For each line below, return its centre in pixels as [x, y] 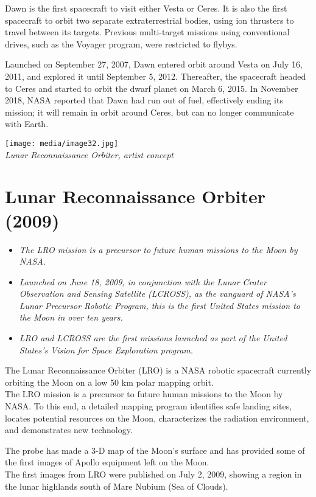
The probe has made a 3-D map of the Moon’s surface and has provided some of [155, 450]
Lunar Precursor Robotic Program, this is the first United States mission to [160, 305]
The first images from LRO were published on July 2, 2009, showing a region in [153, 474]
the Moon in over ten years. [71, 317]
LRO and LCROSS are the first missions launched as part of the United [153, 338]
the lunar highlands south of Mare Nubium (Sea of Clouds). [117, 486]
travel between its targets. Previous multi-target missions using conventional [147, 32]
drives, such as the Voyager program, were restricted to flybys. [121, 43]
